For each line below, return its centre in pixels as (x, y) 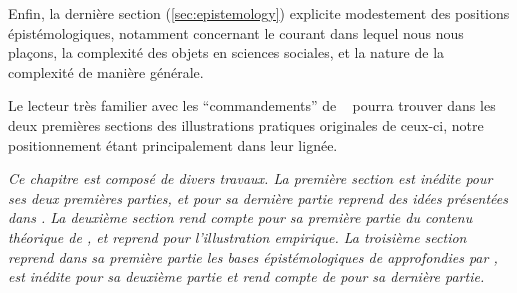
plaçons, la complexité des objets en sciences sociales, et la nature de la (226, 52)
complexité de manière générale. (106, 71)
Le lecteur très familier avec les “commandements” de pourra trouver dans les (252, 105)
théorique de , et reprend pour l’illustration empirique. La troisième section (237, 236)
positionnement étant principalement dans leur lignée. (173, 144)
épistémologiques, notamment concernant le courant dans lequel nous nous (236, 32)
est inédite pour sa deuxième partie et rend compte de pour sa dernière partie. (246, 276)
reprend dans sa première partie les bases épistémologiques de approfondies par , (253, 256)
